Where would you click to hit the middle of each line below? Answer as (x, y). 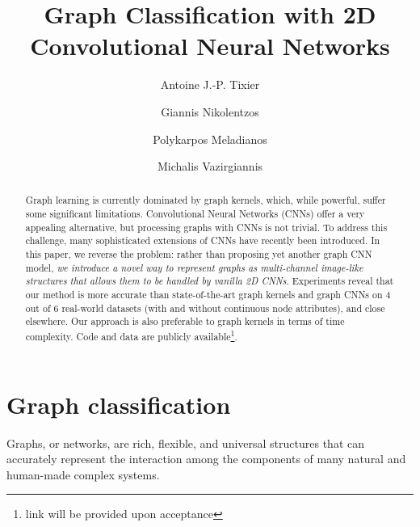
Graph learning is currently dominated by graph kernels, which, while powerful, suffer (206, 200)
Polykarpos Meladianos (210, 139)
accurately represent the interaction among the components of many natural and (206, 459)
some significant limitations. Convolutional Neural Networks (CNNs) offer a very (195, 214)
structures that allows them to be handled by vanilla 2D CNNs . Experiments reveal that (210, 281)
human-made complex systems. (83, 474)
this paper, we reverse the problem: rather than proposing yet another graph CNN (199, 254)
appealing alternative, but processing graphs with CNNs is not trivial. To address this (206, 227)
